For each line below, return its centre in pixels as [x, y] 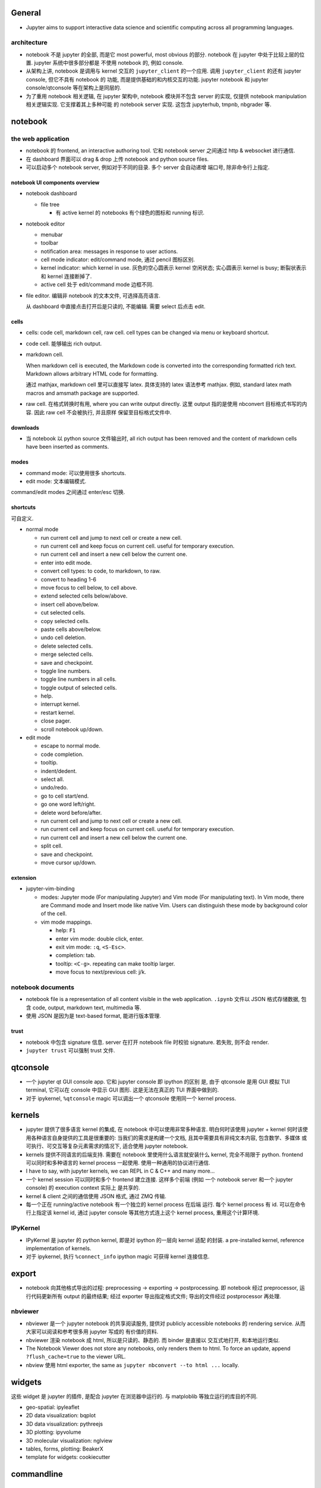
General [26, 13]
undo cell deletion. [63, 637]
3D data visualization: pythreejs [64, 1424]
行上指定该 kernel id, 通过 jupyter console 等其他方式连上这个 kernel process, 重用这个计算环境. [143, 1213]
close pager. [56, 721]
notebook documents [43, 987]
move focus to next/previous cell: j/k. [101, 972]
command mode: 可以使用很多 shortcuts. [76, 473]
